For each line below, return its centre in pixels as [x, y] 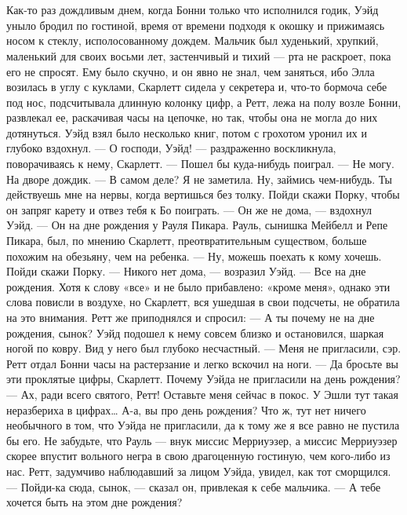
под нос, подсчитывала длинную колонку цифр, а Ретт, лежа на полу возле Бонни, [204, 102]
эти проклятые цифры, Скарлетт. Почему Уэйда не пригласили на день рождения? [203, 379]
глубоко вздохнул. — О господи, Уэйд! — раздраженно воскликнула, [171, 148]
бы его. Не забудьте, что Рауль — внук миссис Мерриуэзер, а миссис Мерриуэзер [202, 440]
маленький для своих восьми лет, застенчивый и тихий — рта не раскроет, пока [199, 55]
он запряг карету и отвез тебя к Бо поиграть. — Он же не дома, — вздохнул [189, 209]
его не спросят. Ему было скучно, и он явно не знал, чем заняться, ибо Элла [191, 71]
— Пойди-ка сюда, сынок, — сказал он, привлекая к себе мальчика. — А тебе [194, 486]
